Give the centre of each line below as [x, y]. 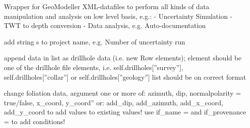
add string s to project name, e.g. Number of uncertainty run [95, 41]
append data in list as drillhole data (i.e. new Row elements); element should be [123, 58]
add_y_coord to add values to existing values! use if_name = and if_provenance [125, 112]
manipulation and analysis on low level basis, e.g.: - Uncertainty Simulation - [118, 16]
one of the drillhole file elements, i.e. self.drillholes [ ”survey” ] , [94, 67]
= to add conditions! [35, 121]
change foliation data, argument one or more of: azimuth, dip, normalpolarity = [123, 93]
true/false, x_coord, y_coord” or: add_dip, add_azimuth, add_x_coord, [114, 102]
